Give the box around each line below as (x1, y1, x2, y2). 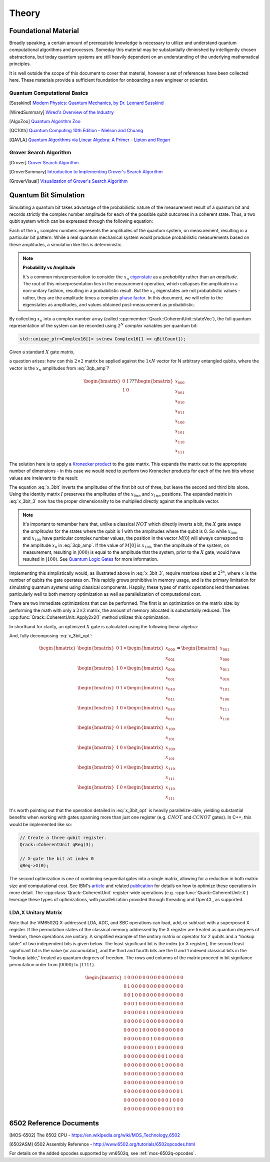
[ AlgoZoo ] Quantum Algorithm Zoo (9, 118, 81, 124)
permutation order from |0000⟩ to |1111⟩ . (9, 961, 95, 967)
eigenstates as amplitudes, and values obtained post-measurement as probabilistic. (22, 302, 195, 308)
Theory (9, 8, 40, 19)
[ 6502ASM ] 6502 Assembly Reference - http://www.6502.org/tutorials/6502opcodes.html (9, 1141, 195, 1147)
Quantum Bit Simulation (9, 191, 85, 200)
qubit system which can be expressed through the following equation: (9, 218, 153, 224)
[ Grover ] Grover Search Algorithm (9, 159, 79, 165)
